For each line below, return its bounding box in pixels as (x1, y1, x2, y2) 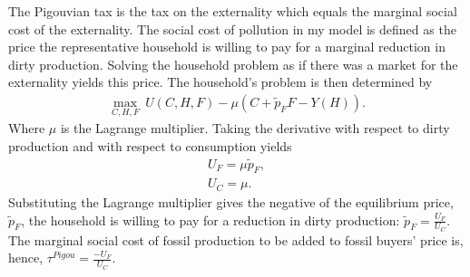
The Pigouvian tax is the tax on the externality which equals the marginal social (8, 2, 457, 20)
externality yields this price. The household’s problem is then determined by (8, 72, 433, 91)
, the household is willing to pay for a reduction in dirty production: (21, 210, 400, 229)
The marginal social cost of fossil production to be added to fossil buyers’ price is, (8, 230, 464, 249)
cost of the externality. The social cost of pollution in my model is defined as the (8, 19, 456, 38)
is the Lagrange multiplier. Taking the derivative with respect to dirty (60, 119, 450, 138)
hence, (8, 248, 44, 267)
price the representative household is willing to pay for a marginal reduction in (8, 37, 446, 56)
